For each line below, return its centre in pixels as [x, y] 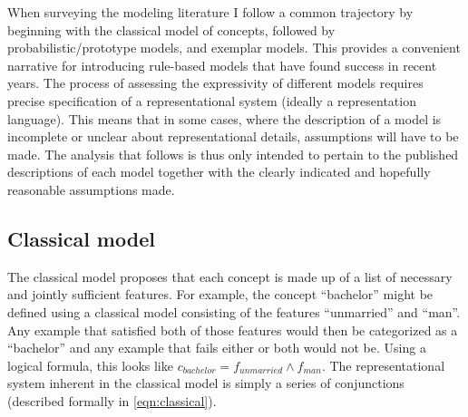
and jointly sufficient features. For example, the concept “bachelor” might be [220, 294]
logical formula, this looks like [90, 365]
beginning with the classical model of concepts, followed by [171, 29]
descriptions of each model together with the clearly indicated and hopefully [219, 172]
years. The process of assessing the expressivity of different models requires [215, 83]
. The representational [383, 365]
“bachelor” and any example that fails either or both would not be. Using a [217, 348]
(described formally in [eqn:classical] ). [112, 400]
